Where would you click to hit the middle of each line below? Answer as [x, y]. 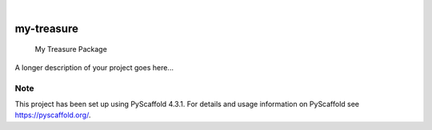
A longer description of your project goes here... [94, 67]
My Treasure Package [71, 49]
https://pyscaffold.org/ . [53, 115]
